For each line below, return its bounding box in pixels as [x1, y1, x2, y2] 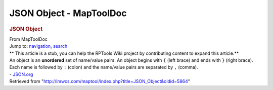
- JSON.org [9, 71, 33, 77]
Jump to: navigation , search [9, 43, 68, 49]
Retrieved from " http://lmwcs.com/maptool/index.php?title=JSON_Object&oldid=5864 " [9, 78, 191, 84]
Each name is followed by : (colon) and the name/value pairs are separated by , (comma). [9, 64, 198, 70]
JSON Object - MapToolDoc [9, 8, 127, 19]
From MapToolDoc [9, 36, 48, 42]
